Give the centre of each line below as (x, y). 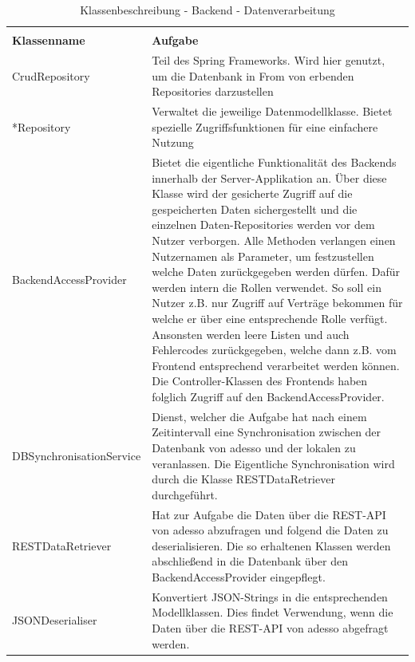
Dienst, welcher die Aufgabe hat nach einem (259, 416)
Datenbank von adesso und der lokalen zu (254, 447)
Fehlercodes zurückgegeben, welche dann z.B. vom (274, 350)
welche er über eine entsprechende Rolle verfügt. (270, 318)
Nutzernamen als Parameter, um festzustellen (263, 256)
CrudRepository (51, 75)
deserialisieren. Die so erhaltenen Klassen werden (271, 545)
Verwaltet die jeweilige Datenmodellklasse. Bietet (272, 110)
